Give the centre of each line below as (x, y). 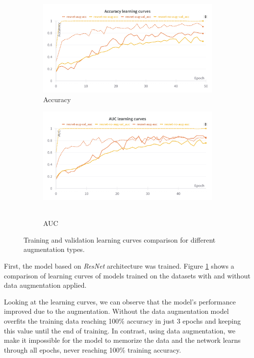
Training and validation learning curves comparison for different (120, 239)
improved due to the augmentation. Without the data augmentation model (116, 311)
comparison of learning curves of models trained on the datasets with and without (127, 275)
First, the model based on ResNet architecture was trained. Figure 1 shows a (119, 265)
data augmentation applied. (45, 285)
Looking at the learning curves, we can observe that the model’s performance (120, 301)
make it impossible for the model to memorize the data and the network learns (122, 340)
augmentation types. (54, 249)
